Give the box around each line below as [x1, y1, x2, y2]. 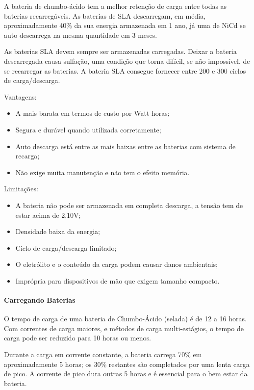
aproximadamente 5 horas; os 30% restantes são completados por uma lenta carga [4, 359, 250, 369]
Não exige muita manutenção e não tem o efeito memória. [15, 167, 190, 177]
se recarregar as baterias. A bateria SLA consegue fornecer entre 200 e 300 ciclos [4, 65, 246, 76]
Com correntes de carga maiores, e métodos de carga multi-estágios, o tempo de [4, 323, 244, 333]
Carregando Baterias [4, 295, 76, 305]
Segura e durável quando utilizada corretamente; [15, 124, 161, 134]
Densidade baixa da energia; [15, 226, 101, 236]
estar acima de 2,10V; [15, 209, 81, 220]
